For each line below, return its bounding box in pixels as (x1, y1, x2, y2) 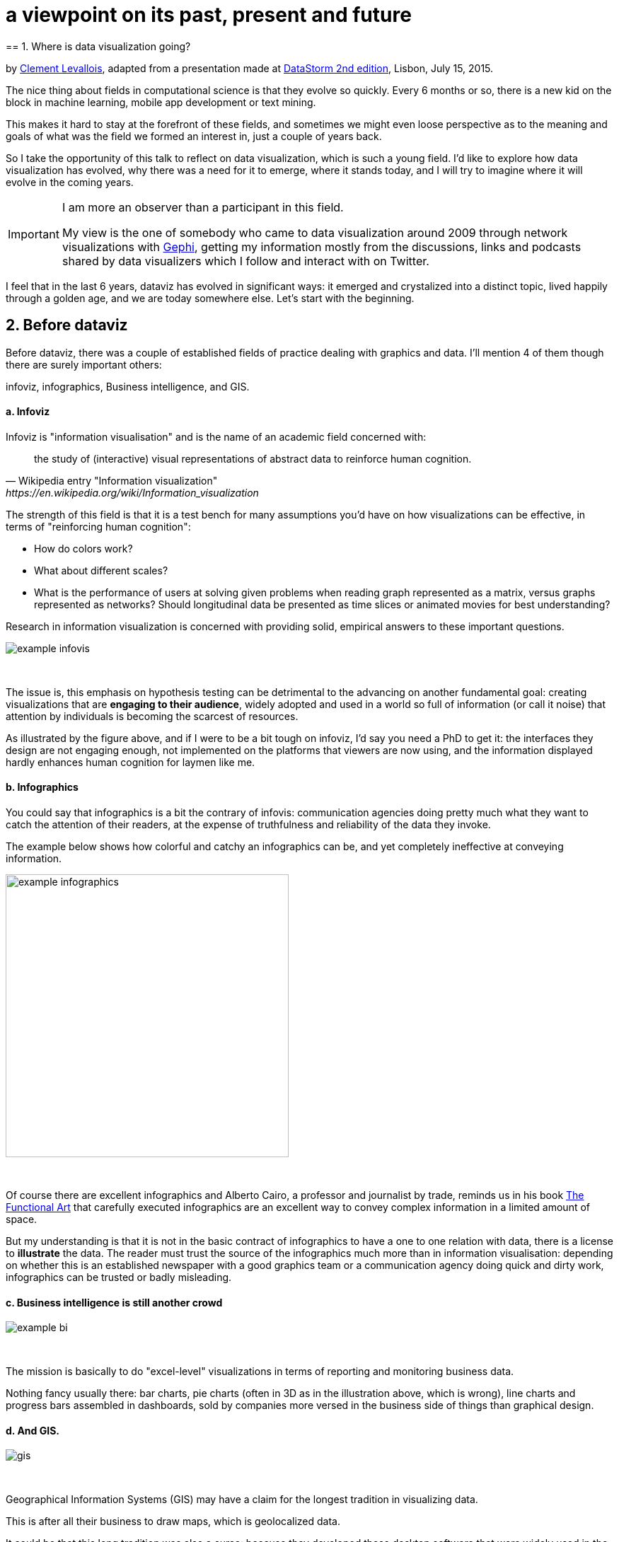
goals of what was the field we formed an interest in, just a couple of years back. (6, 129, 382, 142)
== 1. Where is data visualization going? (6, 40, 191, 52)
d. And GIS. (6, 1424, 59, 1437)
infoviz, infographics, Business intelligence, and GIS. (6, 380, 250, 393)
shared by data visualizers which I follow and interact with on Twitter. (62, 253, 429, 268)
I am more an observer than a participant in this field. (62, 199, 344, 214)
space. (6, 1213, 37, 1226)
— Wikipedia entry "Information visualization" (6, 474, 218, 487)
